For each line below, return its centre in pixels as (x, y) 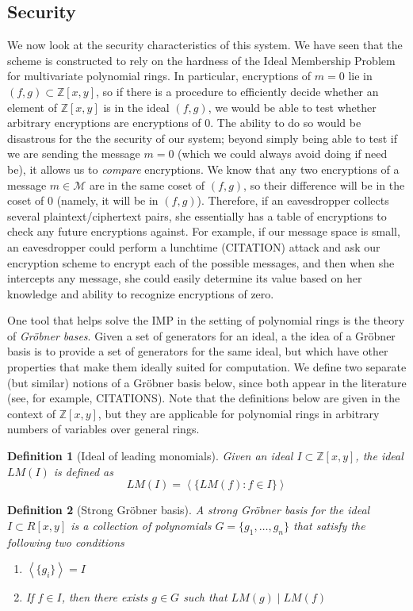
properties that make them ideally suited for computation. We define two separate (207, 367)
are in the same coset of (147, 184)
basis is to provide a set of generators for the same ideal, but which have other (198, 351)
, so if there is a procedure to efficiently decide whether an (237, 91)
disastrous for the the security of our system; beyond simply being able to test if (202, 138)
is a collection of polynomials (141, 525)
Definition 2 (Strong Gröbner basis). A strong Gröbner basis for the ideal (189, 510)
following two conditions (66, 542)
